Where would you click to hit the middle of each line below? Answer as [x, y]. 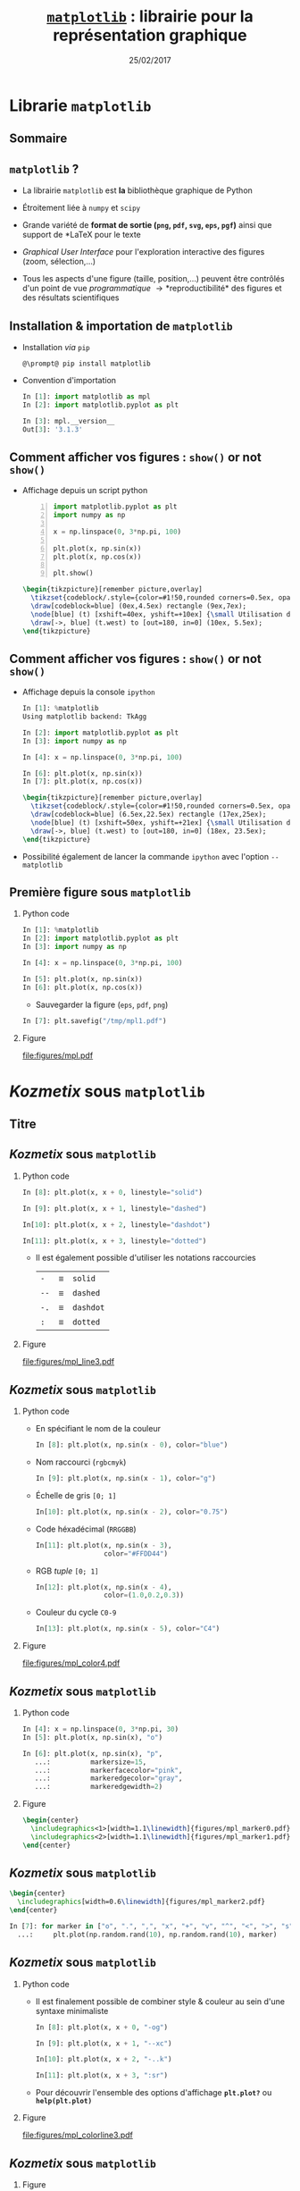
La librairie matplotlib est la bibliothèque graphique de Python [137, 190]
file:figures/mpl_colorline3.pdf [78, 2135]
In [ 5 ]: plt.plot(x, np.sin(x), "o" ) [92, 1737]
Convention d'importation [69, 380]
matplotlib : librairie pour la [150, 17]
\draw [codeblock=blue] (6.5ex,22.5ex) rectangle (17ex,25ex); [149, 815]
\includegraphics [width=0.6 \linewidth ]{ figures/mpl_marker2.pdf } [142, 1902]
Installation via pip [56, 347]
